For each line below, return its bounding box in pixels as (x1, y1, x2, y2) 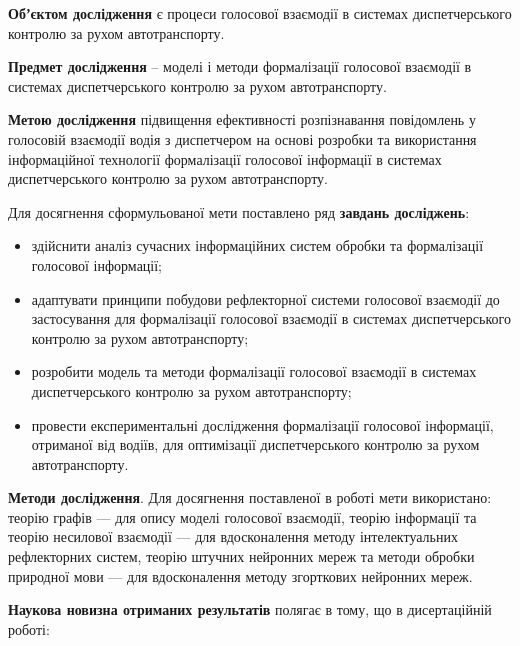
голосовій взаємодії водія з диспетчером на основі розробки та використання (8, 128, 477, 149)
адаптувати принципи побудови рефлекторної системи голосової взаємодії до (31, 288, 500, 309)
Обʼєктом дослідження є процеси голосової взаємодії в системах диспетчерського (8, 3, 512, 23)
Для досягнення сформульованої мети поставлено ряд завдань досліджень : (8, 201, 470, 222)
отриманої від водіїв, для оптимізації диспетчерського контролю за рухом (31, 434, 480, 455)
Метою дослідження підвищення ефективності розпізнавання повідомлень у (8, 109, 476, 130)
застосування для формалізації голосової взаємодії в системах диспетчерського (31, 308, 511, 329)
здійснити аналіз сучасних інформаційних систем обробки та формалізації (31, 235, 484, 256)
